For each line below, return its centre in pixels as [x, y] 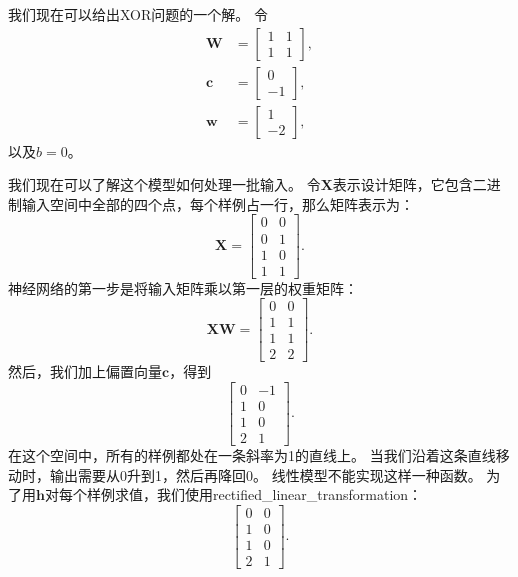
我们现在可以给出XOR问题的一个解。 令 [138, 14]
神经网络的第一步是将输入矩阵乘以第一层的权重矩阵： [183, 287]
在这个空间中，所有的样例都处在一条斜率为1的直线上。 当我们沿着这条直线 [252, 455]
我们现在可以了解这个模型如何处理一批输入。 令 [164, 184]
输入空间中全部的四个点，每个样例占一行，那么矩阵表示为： [217, 203]
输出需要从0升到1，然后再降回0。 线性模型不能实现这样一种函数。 [265, 474]
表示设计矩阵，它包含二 [409, 184]
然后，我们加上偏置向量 [85, 371]
